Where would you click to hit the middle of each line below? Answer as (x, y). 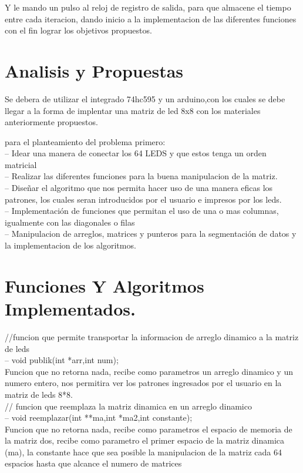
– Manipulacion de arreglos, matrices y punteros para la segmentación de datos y (151, 234)
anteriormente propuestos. (51, 122)
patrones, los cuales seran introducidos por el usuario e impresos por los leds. (143, 199)
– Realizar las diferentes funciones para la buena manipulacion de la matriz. (141, 176)
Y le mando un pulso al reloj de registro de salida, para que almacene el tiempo (148, 7)
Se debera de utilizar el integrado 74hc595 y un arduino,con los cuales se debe (145, 98)
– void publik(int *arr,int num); (62, 360)
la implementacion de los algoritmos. (70, 245)
